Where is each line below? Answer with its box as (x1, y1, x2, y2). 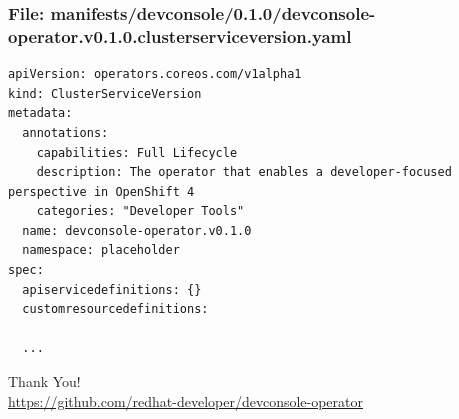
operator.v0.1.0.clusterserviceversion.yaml (8, 23, 352, 48)
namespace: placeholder (22, 243, 180, 258)
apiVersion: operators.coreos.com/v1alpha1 (8, 67, 302, 82)
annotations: (22, 125, 109, 140)
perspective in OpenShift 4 (8, 184, 195, 199)
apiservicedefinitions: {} (22, 282, 202, 297)
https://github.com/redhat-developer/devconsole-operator (8, 390, 364, 411)
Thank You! (8, 371, 81, 392)
